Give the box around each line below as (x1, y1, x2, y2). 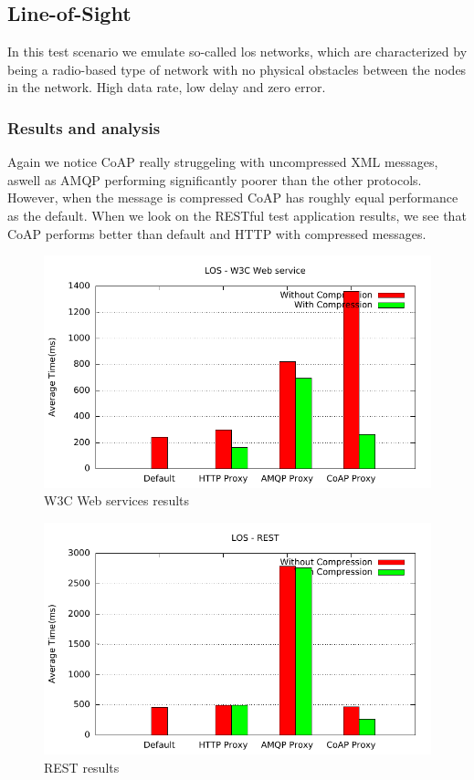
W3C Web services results (44, 491, 190, 510)
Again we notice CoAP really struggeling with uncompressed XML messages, (7, 152, 438, 172)
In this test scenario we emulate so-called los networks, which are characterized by (7, 42, 468, 61)
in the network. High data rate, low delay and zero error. (7, 78, 326, 97)
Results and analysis (7, 116, 161, 139)
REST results (44, 757, 120, 776)
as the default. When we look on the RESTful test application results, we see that (7, 205, 467, 224)
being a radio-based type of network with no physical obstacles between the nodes (7, 59, 467, 78)
